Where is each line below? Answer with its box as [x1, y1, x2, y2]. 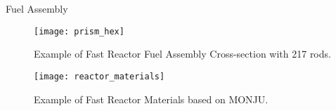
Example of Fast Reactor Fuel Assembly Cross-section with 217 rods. [34, 46, 331, 61]
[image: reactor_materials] [34, 71, 165, 81]
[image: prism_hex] [34, 26, 124, 37]
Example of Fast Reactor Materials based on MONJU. [34, 91, 269, 106]
